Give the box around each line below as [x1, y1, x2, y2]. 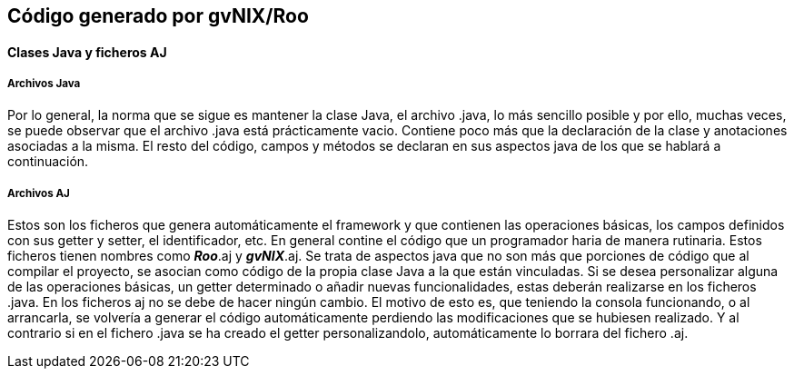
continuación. [7, 153, 89, 170]
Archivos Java [7, 77, 81, 90]
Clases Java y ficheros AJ [7, 44, 167, 60]
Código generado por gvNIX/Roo [7, 5, 309, 27]
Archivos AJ [7, 186, 70, 200]
